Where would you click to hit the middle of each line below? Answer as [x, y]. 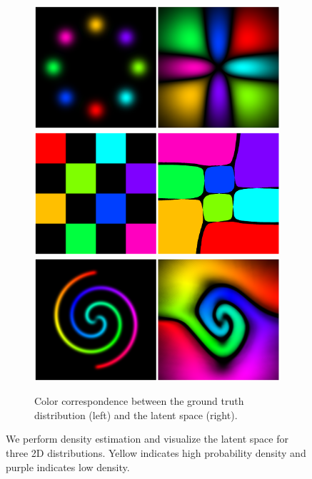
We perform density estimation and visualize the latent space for [147, 439]
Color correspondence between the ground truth [139, 401]
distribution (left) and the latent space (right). [136, 414]
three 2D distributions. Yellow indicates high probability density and [156, 453]
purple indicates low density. [68, 467]
